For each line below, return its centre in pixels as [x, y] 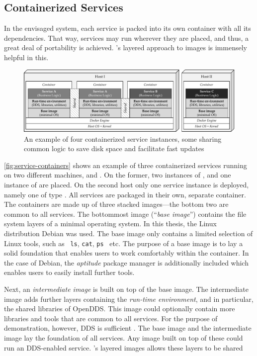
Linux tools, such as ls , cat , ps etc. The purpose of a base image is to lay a [124, 243]
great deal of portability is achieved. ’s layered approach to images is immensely [126, 47]
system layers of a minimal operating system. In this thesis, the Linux [110, 223]
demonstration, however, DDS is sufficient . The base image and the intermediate [128, 328]
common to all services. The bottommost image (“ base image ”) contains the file [125, 214]
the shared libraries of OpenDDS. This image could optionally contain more [120, 309]
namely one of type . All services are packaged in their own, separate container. [125, 194]
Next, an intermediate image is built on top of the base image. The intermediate [126, 289]
